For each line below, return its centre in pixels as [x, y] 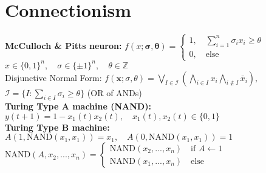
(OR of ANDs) [114, 92]
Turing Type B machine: [57, 127]
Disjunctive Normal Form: [53, 77]
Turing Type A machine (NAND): [78, 106]
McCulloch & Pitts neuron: [63, 46]
